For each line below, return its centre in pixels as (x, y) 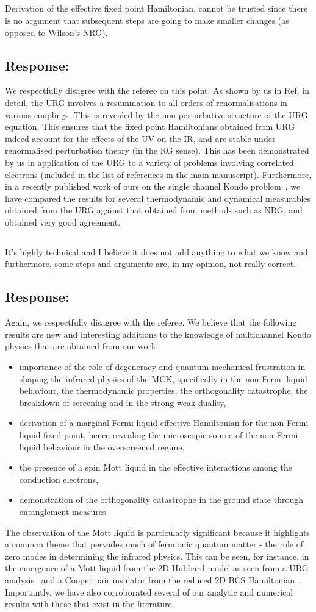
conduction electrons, (59, 479)
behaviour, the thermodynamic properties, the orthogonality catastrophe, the (163, 390)
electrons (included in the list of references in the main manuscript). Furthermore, (158, 174)
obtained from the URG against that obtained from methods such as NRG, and (154, 210)
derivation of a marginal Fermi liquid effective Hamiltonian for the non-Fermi (164, 423)
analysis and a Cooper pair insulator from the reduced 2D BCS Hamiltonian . (153, 579)
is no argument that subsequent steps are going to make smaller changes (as (147, 20)
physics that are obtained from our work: (82, 346)
